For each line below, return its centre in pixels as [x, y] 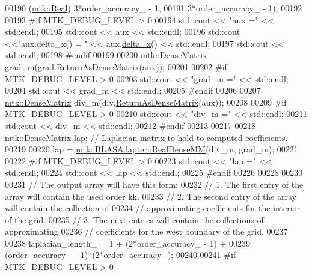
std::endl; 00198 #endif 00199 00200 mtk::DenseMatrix [106, 55]
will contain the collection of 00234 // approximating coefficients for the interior [153, 208]
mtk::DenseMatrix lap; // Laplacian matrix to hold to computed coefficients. [146, 137]
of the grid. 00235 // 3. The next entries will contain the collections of [134, 219]
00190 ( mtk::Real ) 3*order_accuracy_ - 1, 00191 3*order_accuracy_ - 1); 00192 [154, 8]
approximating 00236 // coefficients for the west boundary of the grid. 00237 [146, 231]
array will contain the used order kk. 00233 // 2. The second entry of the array [151, 196]
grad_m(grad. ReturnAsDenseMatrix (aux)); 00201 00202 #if [116, 66]
